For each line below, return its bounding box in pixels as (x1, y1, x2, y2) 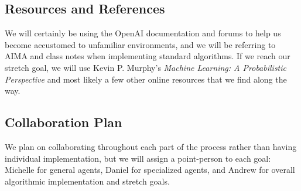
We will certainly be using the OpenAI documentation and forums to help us (5, 27, 281, 39)
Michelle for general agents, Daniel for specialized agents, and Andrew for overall (5, 163, 295, 176)
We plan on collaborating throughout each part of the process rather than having (5, 140, 297, 152)
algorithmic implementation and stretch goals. (5, 175, 170, 187)
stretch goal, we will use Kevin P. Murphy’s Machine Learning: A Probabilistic (5, 61, 286, 73)
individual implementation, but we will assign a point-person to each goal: (5, 152, 271, 164)
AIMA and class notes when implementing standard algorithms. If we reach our (5, 50, 290, 62)
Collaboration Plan (5, 113, 122, 131)
